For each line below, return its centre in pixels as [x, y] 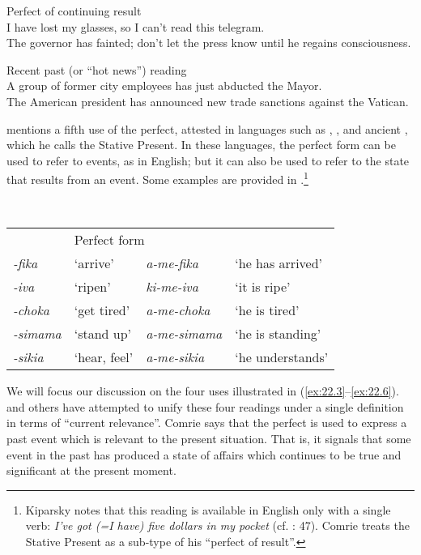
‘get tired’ [102, 310]
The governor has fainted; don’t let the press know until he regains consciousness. [209, 43]
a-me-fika [172, 263]
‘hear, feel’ [104, 357]
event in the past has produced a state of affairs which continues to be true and [204, 454]
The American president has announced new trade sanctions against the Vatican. [208, 101]
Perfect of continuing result [74, 11]
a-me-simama [184, 334]
